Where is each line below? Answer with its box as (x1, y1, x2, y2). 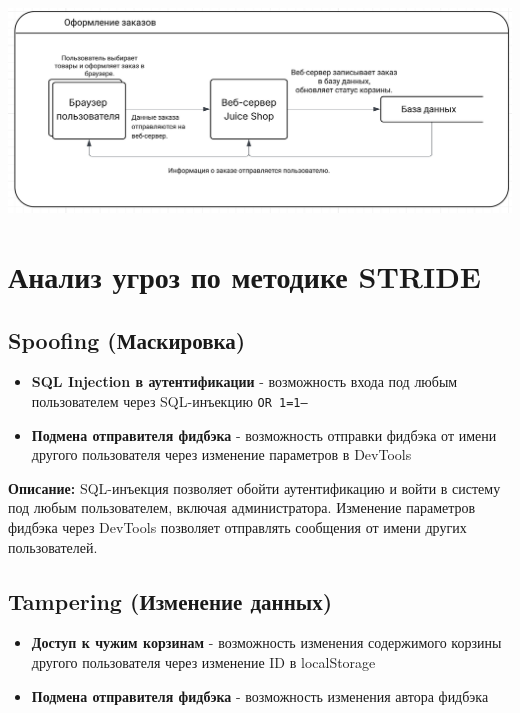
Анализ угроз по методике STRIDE (8, 256, 482, 297)
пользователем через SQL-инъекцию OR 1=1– (31, 391, 308, 411)
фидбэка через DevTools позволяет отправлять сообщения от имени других (8, 517, 467, 538)
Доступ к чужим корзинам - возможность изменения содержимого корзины (31, 632, 502, 653)
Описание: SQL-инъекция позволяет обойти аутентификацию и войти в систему (8, 477, 501, 498)
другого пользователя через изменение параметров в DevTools (31, 444, 412, 465)
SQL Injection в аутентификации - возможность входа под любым (31, 371, 458, 392)
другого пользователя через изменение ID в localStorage (31, 652, 376, 673)
